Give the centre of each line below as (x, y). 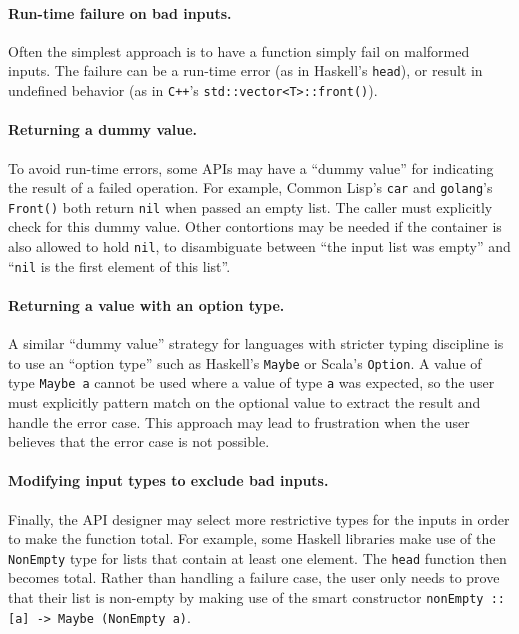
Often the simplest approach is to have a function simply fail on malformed (239, 50)
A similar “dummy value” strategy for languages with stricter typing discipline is (256, 343)
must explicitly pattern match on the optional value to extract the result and (244, 402)
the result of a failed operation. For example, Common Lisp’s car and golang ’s (250, 187)
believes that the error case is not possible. (139, 441)
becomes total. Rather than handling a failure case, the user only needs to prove (254, 577)
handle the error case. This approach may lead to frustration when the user (239, 421)
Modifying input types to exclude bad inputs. (168, 480)
